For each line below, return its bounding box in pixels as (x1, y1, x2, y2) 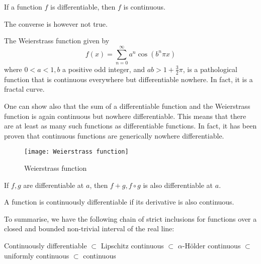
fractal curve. (4, 84, 45, 94)
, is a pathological (183, 63, 237, 74)
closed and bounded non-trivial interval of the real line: (4, 223, 175, 234)
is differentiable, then (50, 2, 116, 12)
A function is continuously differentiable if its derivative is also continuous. (4, 196, 234, 207)
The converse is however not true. (4, 18, 108, 29)
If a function (4, 2, 42, 12)
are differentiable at (23, 179, 84, 190)
